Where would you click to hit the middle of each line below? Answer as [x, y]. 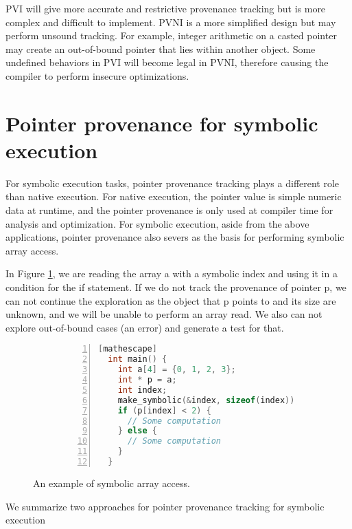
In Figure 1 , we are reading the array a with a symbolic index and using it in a [172, 273]
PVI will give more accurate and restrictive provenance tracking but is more [166, 8]
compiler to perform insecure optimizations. [97, 75]
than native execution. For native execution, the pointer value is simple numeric [174, 196]
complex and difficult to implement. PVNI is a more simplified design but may [171, 22]
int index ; [142, 390]
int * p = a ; [147, 380]
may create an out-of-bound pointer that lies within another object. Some [161, 48]
